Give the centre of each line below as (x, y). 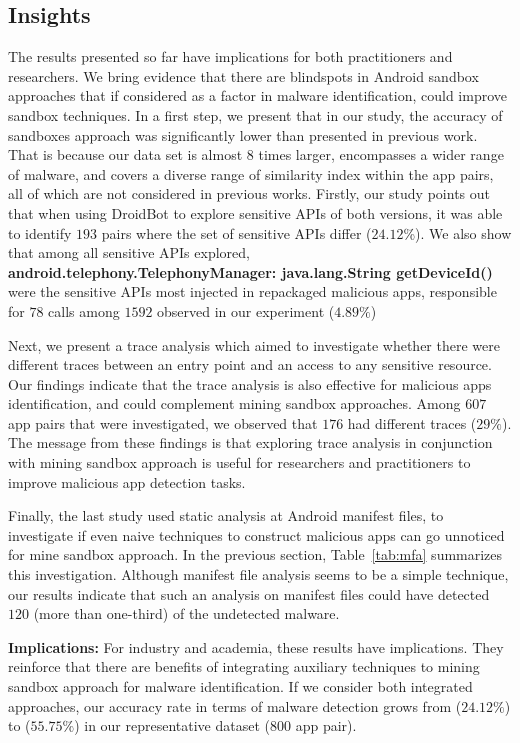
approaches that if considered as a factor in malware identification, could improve (257, 95)
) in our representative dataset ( (172, 725)
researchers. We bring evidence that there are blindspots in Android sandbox (243, 75)
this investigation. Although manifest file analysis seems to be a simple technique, (258, 574)
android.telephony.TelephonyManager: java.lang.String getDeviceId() (250, 271)
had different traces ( (412, 422)
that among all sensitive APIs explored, (129, 252)
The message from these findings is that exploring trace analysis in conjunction (250, 442)
